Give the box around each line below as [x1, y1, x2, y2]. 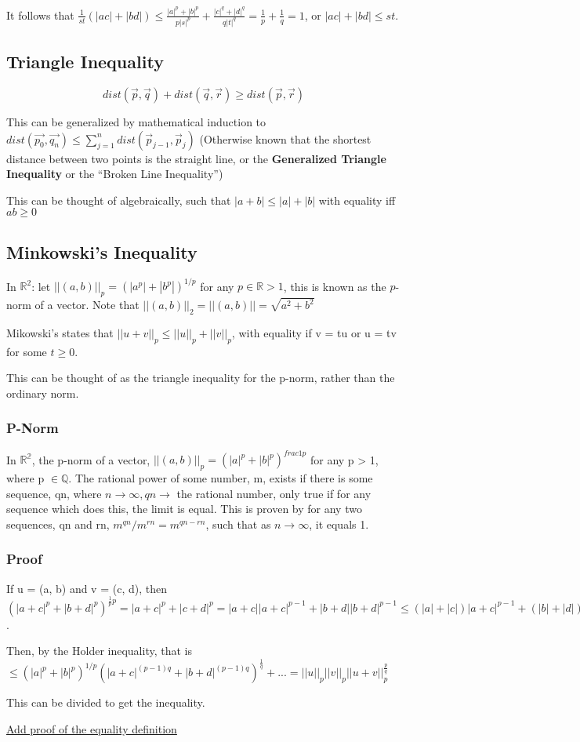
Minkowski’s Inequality [6, 239, 198, 264]
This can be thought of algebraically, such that [6, 191, 231, 208]
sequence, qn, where [6, 485, 102, 501]
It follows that [6, 6, 74, 23]
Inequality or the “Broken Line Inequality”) [6, 165, 223, 182]
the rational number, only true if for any [176, 485, 372, 501]
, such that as [205, 515, 271, 532]
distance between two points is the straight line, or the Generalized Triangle [6, 150, 386, 166]
